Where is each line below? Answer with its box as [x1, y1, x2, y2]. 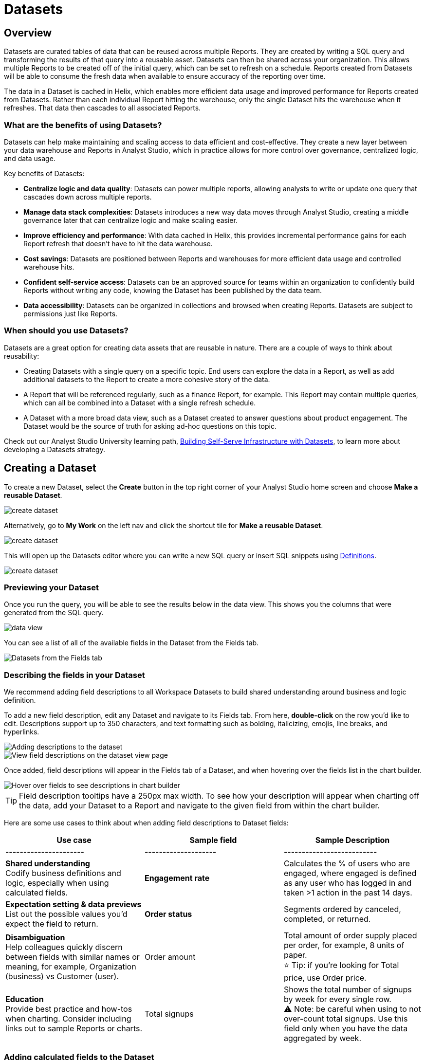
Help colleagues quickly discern [5, 942, 123, 952]
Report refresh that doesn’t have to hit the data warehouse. [23, 239, 213, 248]
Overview [4, 26, 52, 39]
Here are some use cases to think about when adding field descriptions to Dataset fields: [4, 819, 289, 827]
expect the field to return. [5, 919, 98, 929]
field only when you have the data [283, 1023, 408, 1034]
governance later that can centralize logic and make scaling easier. [23, 216, 238, 224]
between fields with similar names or [5, 951, 140, 962]
